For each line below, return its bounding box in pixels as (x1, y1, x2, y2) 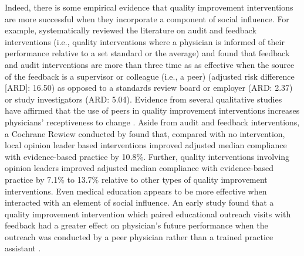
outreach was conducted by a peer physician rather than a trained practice (5, 230, 273, 243)
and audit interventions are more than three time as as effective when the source (5, 58, 295, 70)
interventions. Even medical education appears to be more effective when (5, 185, 267, 197)
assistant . (5, 242, 41, 254)
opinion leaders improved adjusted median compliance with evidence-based (5, 162, 274, 174)
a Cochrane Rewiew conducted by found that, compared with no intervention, (5, 127, 285, 139)
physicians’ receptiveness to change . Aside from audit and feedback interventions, (5, 115, 300, 128)
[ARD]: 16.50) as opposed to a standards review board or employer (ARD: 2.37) (5, 81, 293, 94)
